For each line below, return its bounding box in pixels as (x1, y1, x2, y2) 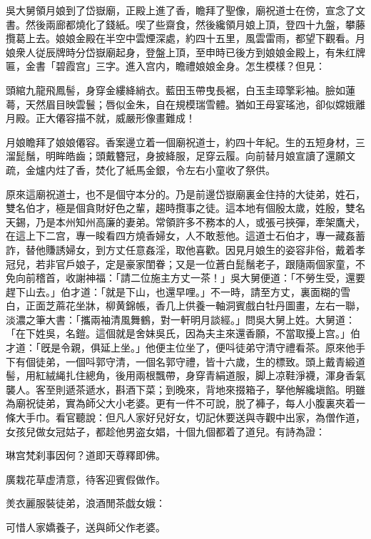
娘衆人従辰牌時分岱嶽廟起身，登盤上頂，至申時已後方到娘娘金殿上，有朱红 (6, 44, 355, 59)
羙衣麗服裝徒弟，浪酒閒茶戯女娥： (6, 496, 166, 510)
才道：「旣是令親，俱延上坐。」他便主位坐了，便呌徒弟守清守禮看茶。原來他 (6, 340, 355, 355)
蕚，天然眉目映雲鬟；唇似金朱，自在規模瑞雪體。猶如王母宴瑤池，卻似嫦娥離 (6, 96, 365, 111)
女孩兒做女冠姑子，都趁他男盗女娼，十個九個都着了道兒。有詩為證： (6, 423, 325, 438)
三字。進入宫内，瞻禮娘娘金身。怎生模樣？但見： (95, 58, 325, 73)
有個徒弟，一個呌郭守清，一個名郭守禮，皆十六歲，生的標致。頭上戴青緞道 (15, 354, 365, 369)
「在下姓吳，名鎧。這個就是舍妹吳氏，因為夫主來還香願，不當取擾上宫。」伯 (6, 326, 360, 341)
